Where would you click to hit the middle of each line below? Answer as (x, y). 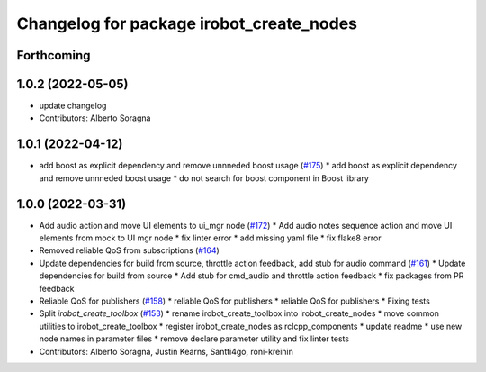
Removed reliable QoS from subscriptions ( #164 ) (129, 250)
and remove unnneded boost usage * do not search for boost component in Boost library (204, 178)
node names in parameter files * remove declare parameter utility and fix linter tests (194, 339)
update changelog (73, 106)
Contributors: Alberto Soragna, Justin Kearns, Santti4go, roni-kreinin (166, 351)
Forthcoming (54, 55)
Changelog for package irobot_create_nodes (187, 23)
